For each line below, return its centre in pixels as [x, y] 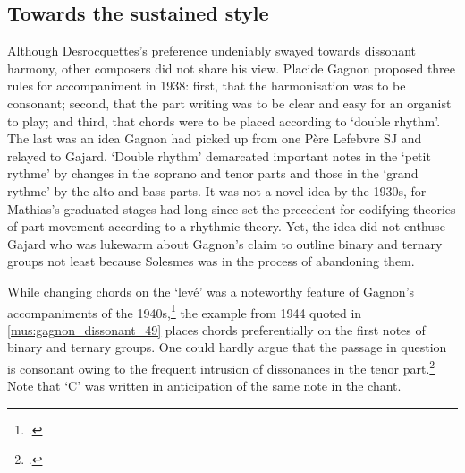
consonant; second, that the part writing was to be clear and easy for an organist [229, 103]
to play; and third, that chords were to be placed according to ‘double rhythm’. [224, 120]
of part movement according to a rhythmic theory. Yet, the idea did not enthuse [226, 226]
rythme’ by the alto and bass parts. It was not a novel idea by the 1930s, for [217, 190]
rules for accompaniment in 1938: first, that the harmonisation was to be [207, 86]
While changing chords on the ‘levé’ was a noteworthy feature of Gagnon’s [211, 291]
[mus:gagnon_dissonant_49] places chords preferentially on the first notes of [216, 329]
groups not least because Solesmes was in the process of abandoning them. [211, 261]
